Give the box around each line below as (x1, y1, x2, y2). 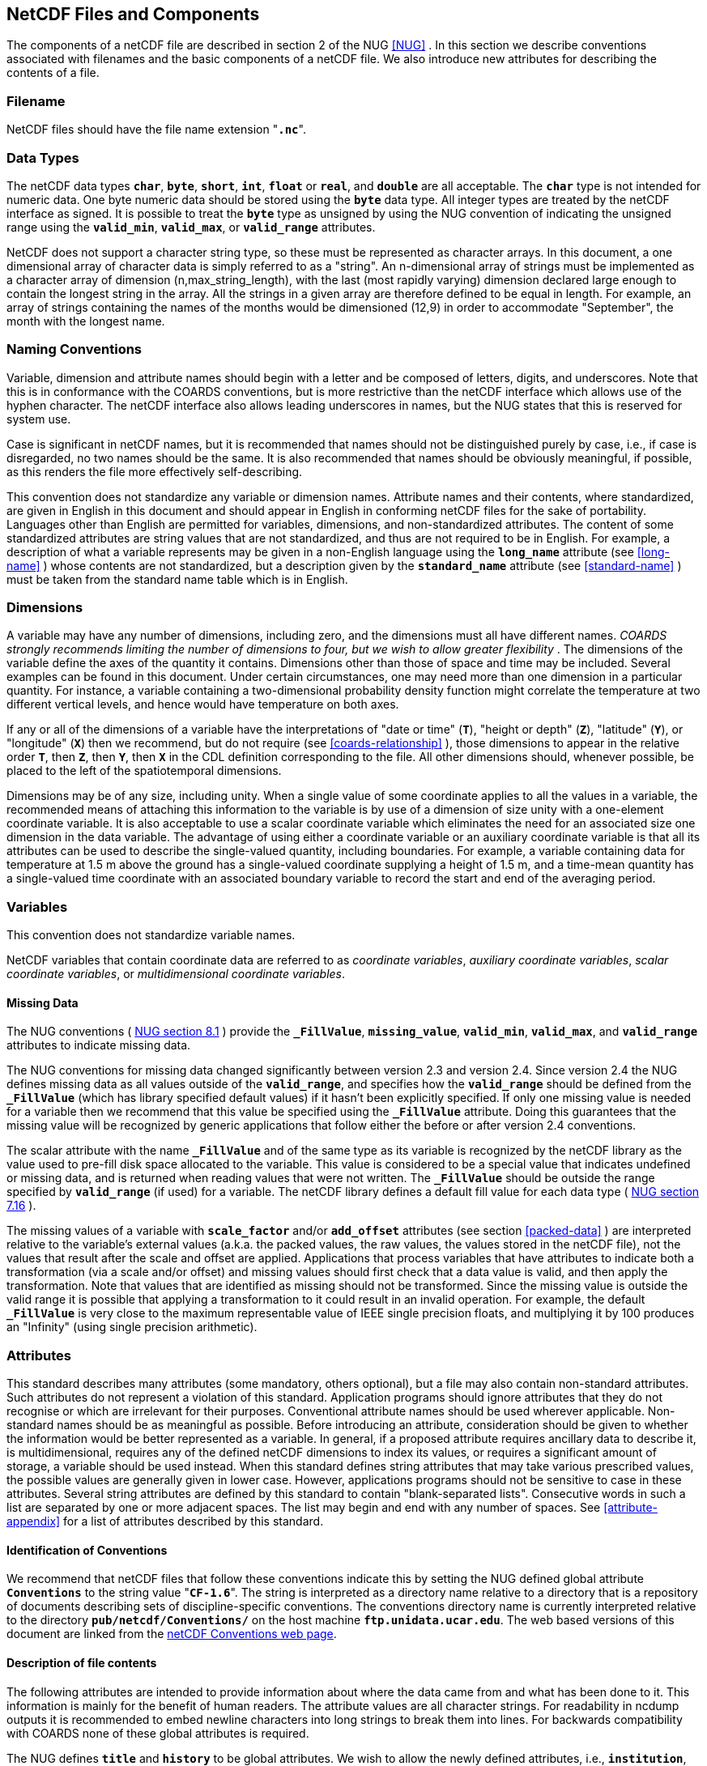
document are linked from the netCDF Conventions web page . (6, 1627, 337, 1641)
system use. (6, 411, 71, 426)
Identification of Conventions (6, 1543, 168, 1557)
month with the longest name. (6, 313, 165, 328)
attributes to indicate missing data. (6, 1038, 191, 1053)
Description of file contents (6, 1655, 157, 1670)
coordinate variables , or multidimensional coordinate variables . (6, 967, 346, 981)
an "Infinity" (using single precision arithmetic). (6, 1320, 258, 1334)
